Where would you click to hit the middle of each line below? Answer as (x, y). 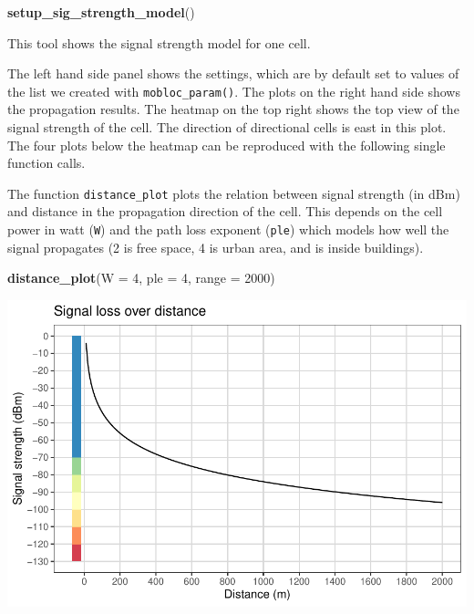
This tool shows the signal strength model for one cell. (159, 42)
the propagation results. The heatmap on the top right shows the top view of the (233, 109)
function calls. (46, 163)
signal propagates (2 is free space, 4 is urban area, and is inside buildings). (216, 247)
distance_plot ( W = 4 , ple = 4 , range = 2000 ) (141, 278)
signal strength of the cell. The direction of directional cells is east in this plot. (227, 127)
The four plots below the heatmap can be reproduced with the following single (227, 145)
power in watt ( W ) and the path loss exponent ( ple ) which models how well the (228, 229)
